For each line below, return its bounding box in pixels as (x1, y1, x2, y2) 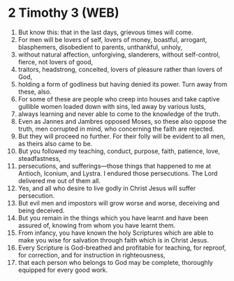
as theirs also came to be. (17, 139, 93, 147)
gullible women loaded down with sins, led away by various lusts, (17, 102, 206, 110)
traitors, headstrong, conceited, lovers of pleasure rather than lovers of (17, 65, 223, 73)
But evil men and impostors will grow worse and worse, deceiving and (17, 199, 220, 207)
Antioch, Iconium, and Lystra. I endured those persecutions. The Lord (17, 169, 218, 178)
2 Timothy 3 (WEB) (8, 5, 119, 21)
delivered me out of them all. (17, 176, 101, 185)
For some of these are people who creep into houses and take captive (17, 94, 220, 103)
